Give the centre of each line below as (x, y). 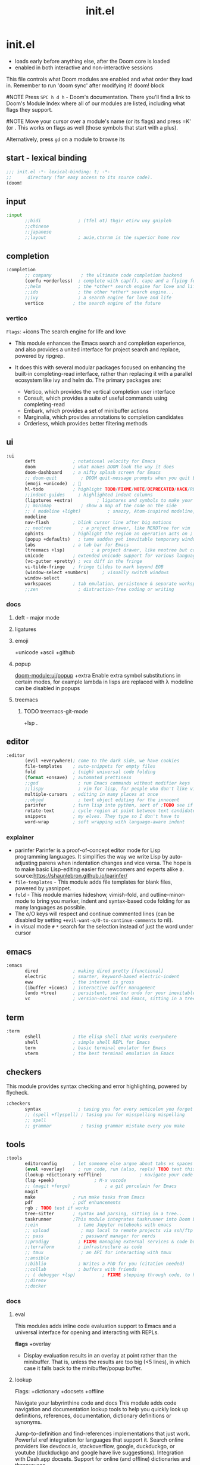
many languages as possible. (50, 908)
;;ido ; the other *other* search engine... (99, 292)
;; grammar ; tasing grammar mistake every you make (105, 1126)
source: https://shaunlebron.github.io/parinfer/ (71, 876)
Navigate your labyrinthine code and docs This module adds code (96, 1403)
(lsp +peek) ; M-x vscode (76, 1180)
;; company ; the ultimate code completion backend (104, 275)
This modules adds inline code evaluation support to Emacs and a (96, 1326)
